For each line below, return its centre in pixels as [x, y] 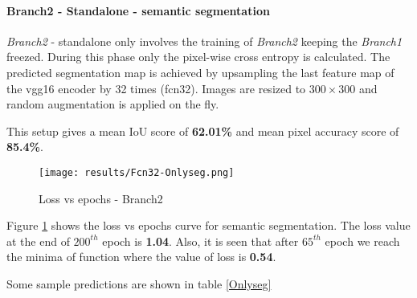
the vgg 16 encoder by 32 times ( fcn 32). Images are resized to [156, 88]
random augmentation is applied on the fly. [113, 104]
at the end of [38, 241]
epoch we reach [362, 241]
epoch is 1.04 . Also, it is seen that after [200, 241]
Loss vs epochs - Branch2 [101, 198]
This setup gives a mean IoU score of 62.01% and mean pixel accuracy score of [203, 131]
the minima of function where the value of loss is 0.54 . [141, 257]
